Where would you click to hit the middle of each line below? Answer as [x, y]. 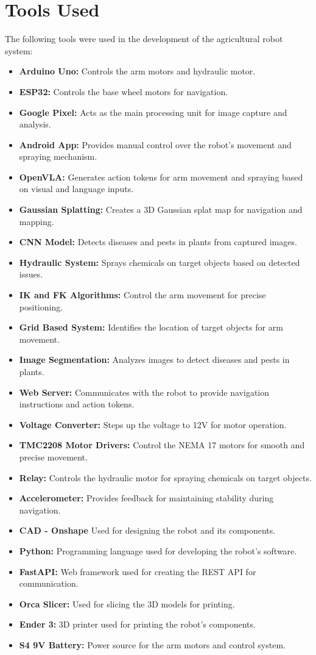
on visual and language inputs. [76, 189]
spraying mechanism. [58, 156]
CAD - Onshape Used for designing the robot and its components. [147, 530]
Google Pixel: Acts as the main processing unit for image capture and [153, 112]
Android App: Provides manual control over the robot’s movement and [155, 144]
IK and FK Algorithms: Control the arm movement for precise [142, 295]
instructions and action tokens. [77, 404]
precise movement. [53, 456]
